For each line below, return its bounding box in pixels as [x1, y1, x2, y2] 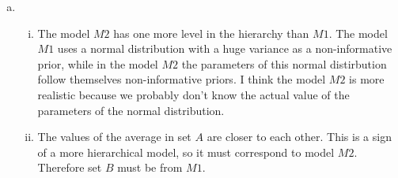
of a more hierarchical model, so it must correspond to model [37, 143, 335, 160]
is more [349, 71, 385, 87]
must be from [117, 159, 183, 176]
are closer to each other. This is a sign [207, 128, 392, 145]
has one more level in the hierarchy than [113, 24, 309, 41]
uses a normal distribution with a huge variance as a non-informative [57, 40, 392, 57]
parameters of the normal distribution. [37, 102, 225, 118]
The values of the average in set [37, 128, 191, 145]
